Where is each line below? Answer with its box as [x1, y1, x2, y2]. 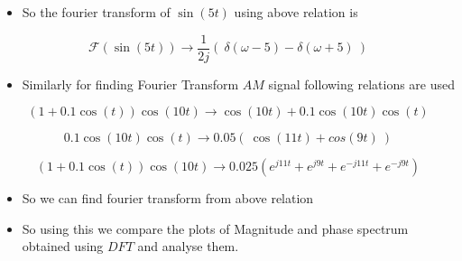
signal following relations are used [268, 74, 456, 93]
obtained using [22, 237, 104, 256]
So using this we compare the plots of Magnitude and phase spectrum [22, 219, 409, 238]
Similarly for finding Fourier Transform [22, 74, 239, 93]
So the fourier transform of [22, 3, 171, 21]
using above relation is [234, 3, 358, 21]
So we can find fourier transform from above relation [22, 189, 314, 208]
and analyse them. [137, 237, 239, 256]
